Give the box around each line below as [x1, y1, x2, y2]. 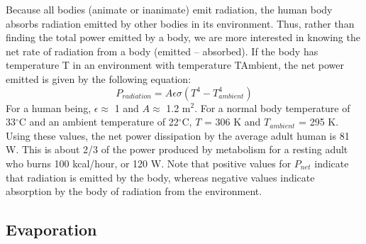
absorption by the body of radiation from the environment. [6, 184, 262, 199]
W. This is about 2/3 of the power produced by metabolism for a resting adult [6, 142, 348, 157]
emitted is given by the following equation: [6, 71, 192, 86]
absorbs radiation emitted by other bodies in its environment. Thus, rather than [6, 16, 355, 30]
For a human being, [6, 100, 91, 115]
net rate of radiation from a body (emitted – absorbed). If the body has [6, 43, 318, 58]
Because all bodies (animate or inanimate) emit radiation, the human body [6, 2, 333, 16]
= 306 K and [204, 114, 261, 129]
